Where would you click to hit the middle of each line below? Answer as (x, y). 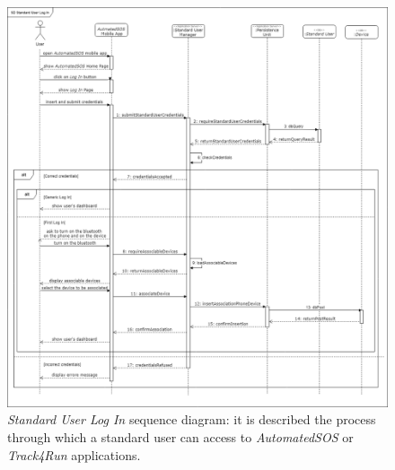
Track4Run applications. (74, 454)
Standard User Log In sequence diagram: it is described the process (192, 419)
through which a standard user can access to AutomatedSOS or (180, 436)
